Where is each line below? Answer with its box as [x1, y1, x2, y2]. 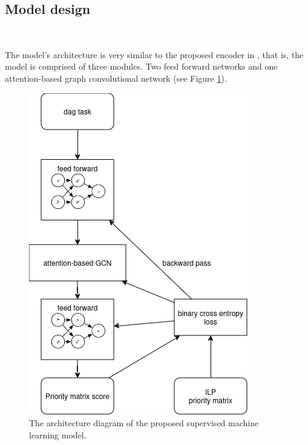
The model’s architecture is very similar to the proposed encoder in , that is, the [5, 48, 304, 61]
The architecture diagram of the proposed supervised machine [29, 417, 259, 429]
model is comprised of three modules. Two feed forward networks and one [5, 60, 278, 73]
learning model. [29, 428, 87, 441]
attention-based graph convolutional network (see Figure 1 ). [5, 71, 227, 84]
